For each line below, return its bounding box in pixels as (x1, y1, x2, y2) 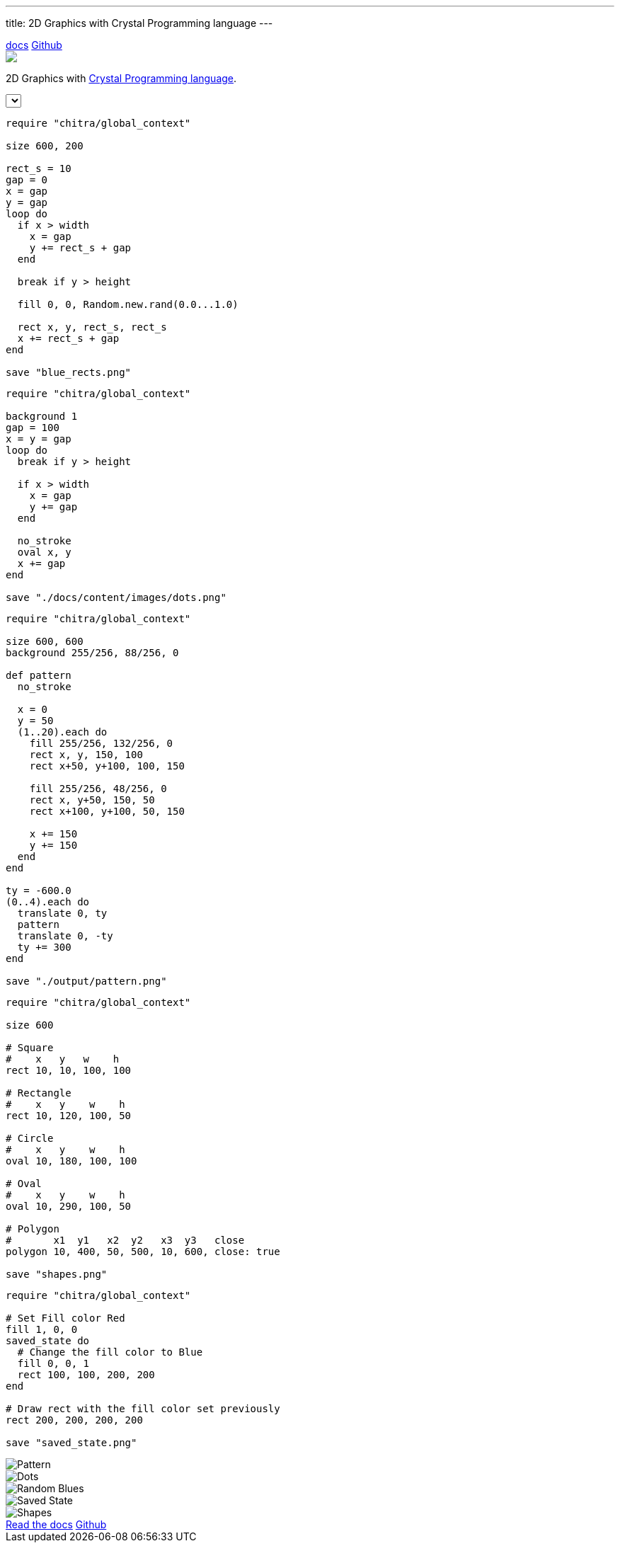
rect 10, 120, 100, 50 (6, 1110, 132, 1121)
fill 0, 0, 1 (17, 1358, 90, 1369)
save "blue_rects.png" (6, 367, 132, 378)
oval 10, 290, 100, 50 (6, 1201, 132, 1212)
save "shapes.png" (6, 1269, 108, 1280)
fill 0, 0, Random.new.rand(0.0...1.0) (17, 299, 239, 310)
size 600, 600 (6, 636, 84, 647)
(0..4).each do (6, 896, 90, 907)
